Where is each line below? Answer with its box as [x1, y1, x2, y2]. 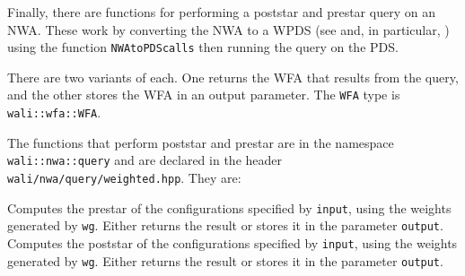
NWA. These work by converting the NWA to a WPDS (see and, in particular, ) [7, 20, 450, 39]
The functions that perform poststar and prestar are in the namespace [7, 133, 394, 151]
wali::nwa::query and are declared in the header [7, 151, 282, 169]
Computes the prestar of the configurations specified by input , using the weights [7, 198, 452, 217]
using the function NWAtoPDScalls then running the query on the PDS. [7, 38, 399, 56]
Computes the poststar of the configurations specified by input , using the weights [7, 233, 458, 252]
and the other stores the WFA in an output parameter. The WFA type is [7, 85, 400, 104]
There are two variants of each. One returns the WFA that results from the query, [7, 67, 459, 86]
